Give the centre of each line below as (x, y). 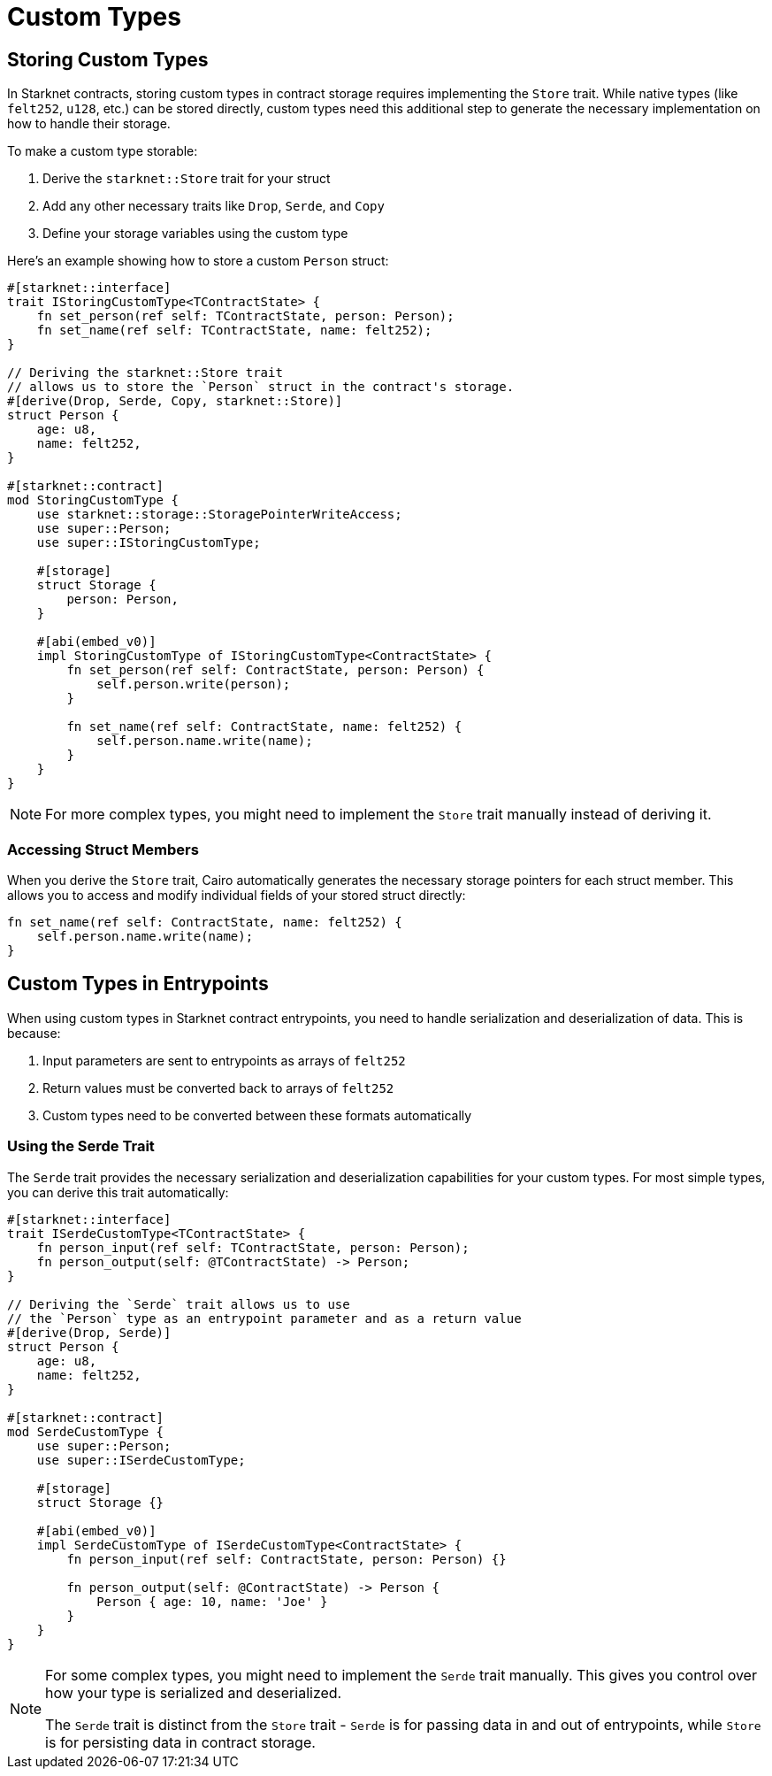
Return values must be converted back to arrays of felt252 (218, 1088)
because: (34, 1033)
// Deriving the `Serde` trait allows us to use (179, 1304)
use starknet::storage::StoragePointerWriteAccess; (219, 515)
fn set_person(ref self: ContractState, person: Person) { (275, 670)
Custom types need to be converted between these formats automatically (257, 1115)
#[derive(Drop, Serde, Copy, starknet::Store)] (175, 401)
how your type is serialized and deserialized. (194, 1692)
